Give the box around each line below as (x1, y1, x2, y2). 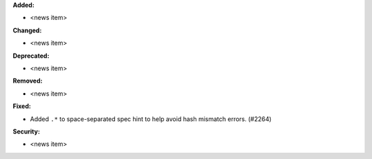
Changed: (12, 26, 42, 34)
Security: (12, 127, 41, 136)
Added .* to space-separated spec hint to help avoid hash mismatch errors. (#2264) (30, 114, 272, 123)
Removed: (12, 76, 43, 85)
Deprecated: (12, 52, 50, 60)
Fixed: (12, 102, 31, 110)
